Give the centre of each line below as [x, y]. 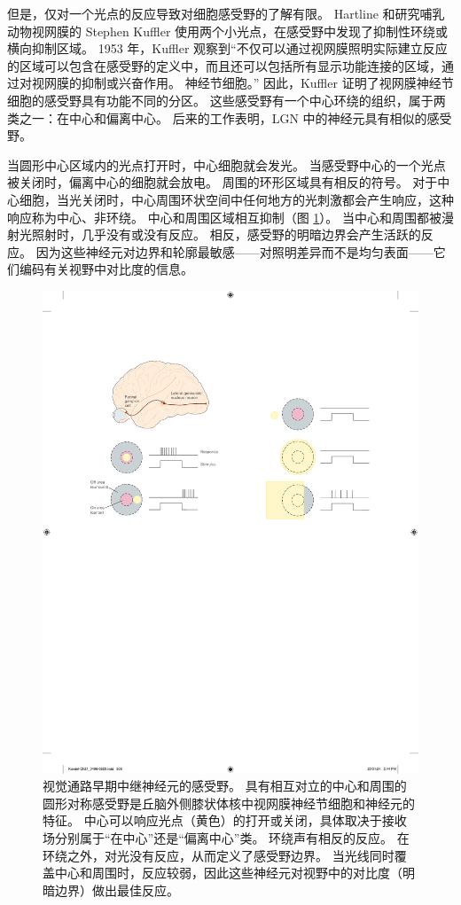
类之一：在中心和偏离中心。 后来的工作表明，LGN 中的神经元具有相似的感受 [230, 117]
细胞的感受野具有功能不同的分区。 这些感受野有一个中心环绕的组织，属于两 [227, 100]
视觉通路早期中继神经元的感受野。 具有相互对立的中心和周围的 [225, 786]
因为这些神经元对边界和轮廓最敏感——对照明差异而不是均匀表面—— [234, 251]
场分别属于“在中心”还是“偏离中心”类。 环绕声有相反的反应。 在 [226, 838]
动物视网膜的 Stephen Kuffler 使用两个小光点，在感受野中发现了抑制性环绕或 [228, 31]
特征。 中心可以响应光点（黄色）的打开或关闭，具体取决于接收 [225, 820]
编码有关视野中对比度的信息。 [106, 269]
